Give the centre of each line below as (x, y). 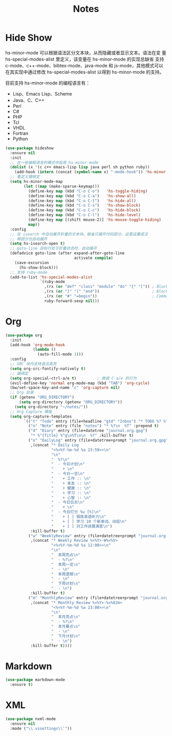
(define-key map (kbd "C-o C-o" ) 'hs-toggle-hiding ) (88, 191)
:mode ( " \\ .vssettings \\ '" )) (41, 728)
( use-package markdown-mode (35, 680)
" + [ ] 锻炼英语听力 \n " (79, 517)
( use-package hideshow (29, 148)
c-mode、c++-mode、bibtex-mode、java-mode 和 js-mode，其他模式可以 (84, 65)
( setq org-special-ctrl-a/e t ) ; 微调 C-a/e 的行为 (73, 378)
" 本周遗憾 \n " (66, 574)
